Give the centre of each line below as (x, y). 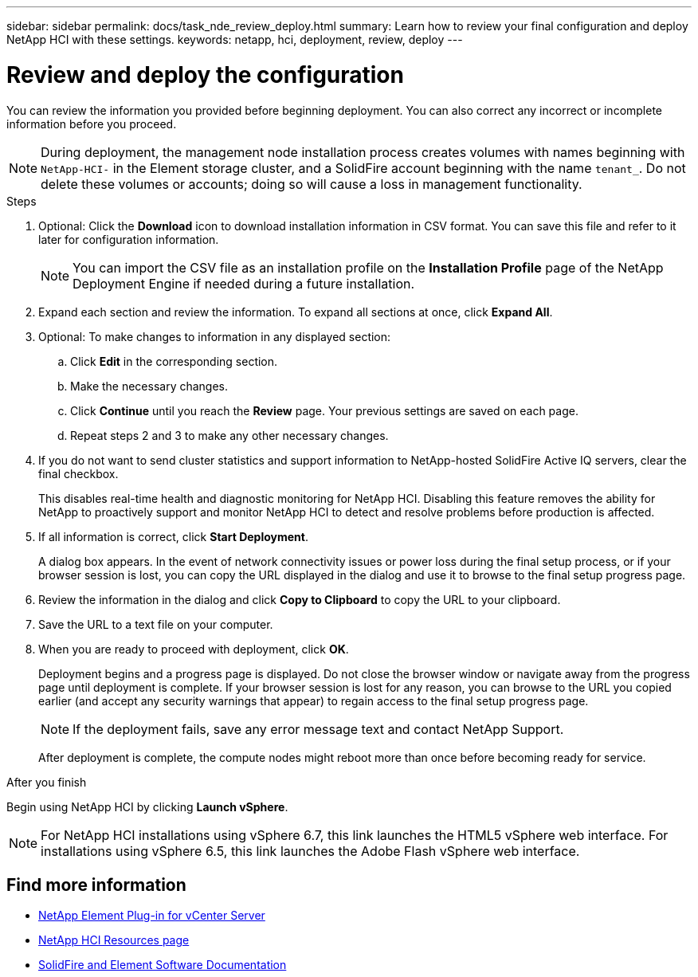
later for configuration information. (129, 239)
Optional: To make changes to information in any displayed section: (215, 336)
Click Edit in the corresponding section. (174, 361)
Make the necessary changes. (149, 386)
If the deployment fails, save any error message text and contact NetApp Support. (318, 729)
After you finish (47, 782)
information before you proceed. (92, 124)
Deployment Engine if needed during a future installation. (244, 283)
